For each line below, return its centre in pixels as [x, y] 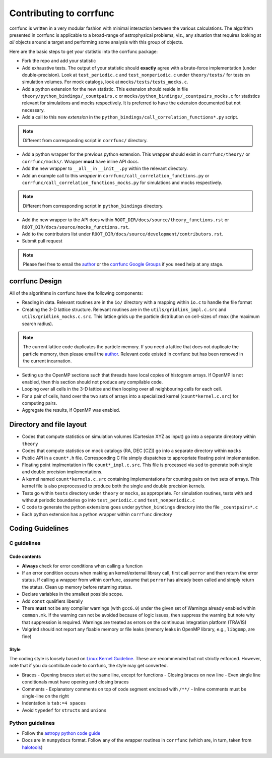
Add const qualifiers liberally [52, 601]
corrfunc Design [36, 281]
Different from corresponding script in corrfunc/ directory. [85, 141]
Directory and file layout [48, 425]
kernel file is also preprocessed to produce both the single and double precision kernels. [114, 486]
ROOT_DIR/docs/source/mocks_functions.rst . [76, 227]
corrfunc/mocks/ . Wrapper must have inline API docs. [80, 161]
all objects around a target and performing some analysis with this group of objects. [96, 42]
